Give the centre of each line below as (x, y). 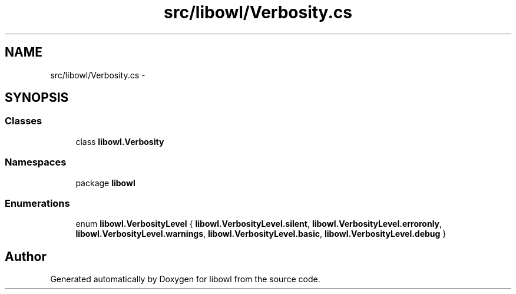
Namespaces (36, 162)
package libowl (105, 183)
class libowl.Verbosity (120, 141)
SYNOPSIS (37, 98)
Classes (24, 121)
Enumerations (37, 203)
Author (26, 256)
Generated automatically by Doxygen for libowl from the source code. (185, 279)
